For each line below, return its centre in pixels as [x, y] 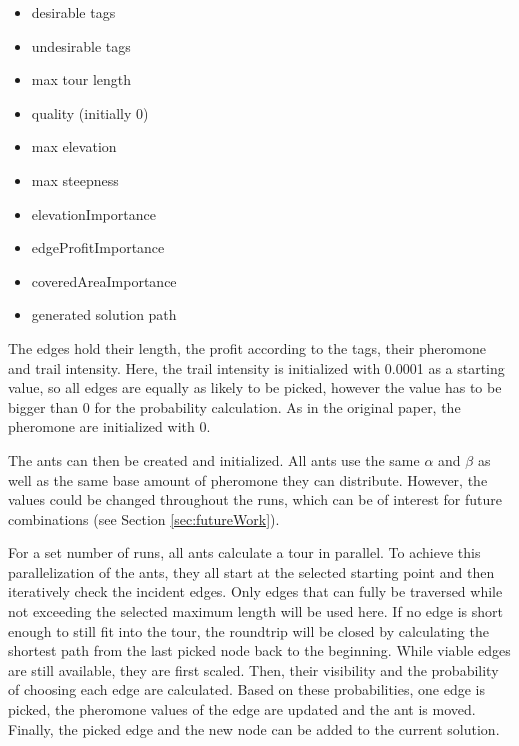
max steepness [75, 179]
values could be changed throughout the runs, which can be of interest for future [255, 499]
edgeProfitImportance [98, 247]
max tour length [81, 79]
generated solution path [104, 314]
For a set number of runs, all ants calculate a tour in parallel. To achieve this [244, 552]
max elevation [74, 146]
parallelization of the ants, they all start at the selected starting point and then [251, 571]
